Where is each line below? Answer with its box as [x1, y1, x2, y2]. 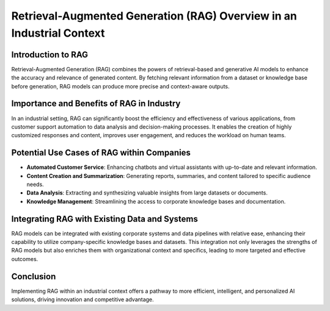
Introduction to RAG [11, 49, 89, 60]
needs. [26, 181, 44, 188]
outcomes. [11, 255, 38, 262]
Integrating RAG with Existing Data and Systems [11, 213, 198, 224]
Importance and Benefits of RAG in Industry [11, 98, 181, 109]
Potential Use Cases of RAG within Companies [11, 148, 191, 158]
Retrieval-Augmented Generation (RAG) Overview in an [11, 9, 298, 23]
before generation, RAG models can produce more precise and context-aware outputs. [11, 82, 230, 90]
